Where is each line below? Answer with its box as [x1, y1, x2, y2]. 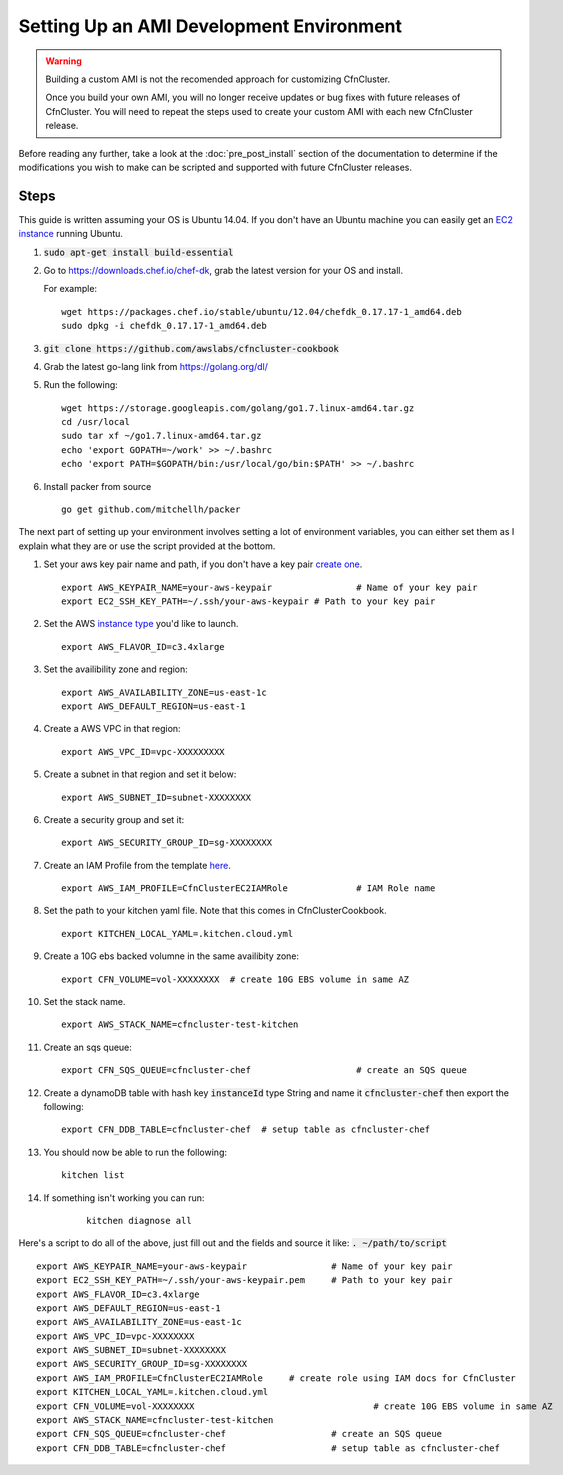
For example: [43, 283, 98, 295]
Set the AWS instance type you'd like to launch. [43, 618, 239, 630]
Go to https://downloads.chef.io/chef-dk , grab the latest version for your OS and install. [43, 264, 404, 276]
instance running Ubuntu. [18, 228, 124, 240]
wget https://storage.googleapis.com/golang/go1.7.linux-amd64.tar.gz [61, 402, 415, 414]
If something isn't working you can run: [43, 1191, 205, 1204]
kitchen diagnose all [86, 1215, 192, 1226]
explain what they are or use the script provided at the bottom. [18, 540, 276, 552]
